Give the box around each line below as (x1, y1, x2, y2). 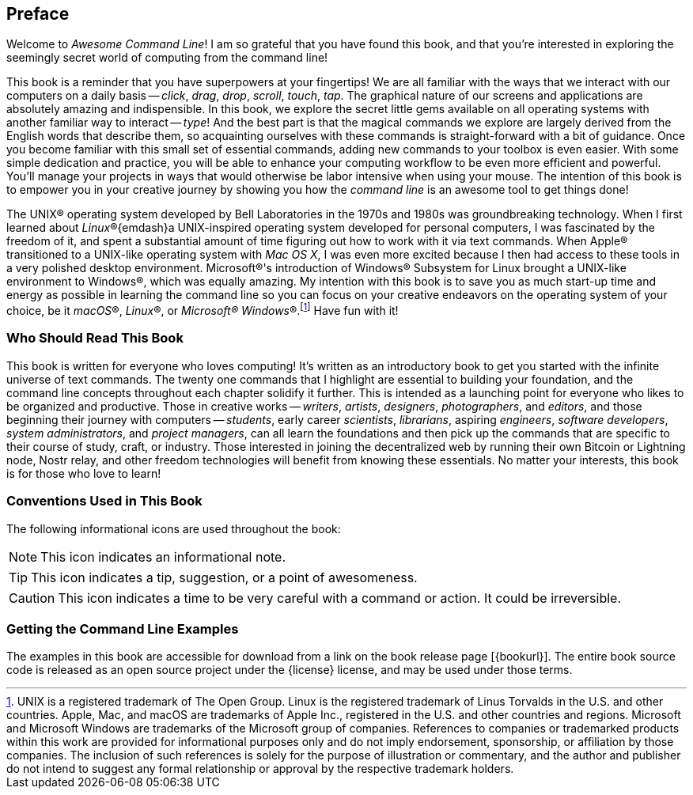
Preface (6, 4, 70, 24)
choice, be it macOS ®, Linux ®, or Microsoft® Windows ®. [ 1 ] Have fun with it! (6, 301, 399, 318)
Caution (9, 589, 55, 606)
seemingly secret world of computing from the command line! (6, 51, 328, 65)
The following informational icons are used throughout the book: (6, 521, 341, 536)
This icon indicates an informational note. (40, 548, 286, 565)
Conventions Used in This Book (6, 493, 203, 509)
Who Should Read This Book (6, 330, 184, 346)
